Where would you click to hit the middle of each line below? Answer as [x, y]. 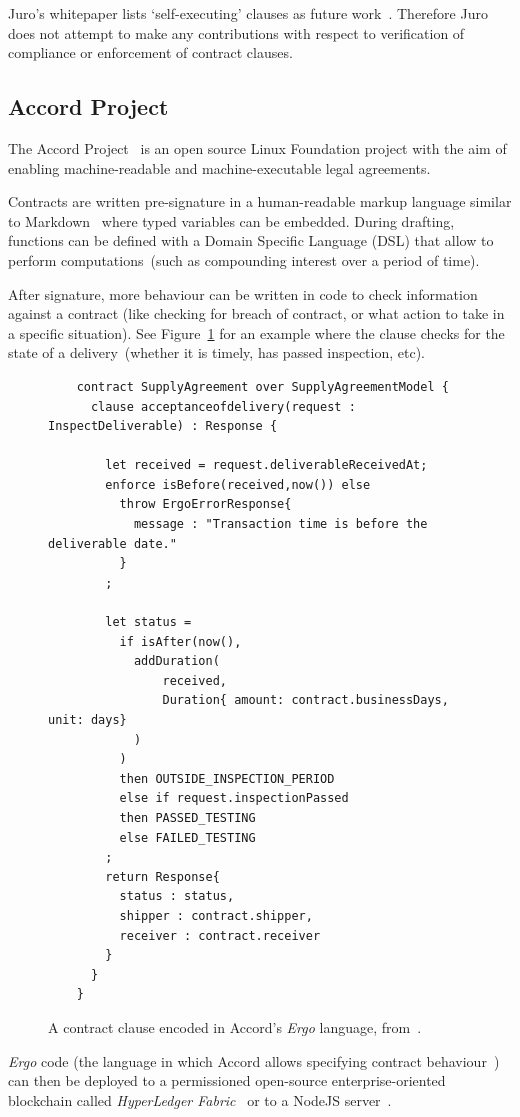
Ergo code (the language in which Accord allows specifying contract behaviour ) [254, 1060]
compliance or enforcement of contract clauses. [150, 52]
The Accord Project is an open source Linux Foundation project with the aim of [257, 147]
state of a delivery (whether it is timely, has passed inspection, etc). [217, 352]
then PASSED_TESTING [187, 817]
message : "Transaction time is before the [280, 524]
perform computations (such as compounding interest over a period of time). [244, 259]
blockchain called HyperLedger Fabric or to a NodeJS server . [200, 1099]
